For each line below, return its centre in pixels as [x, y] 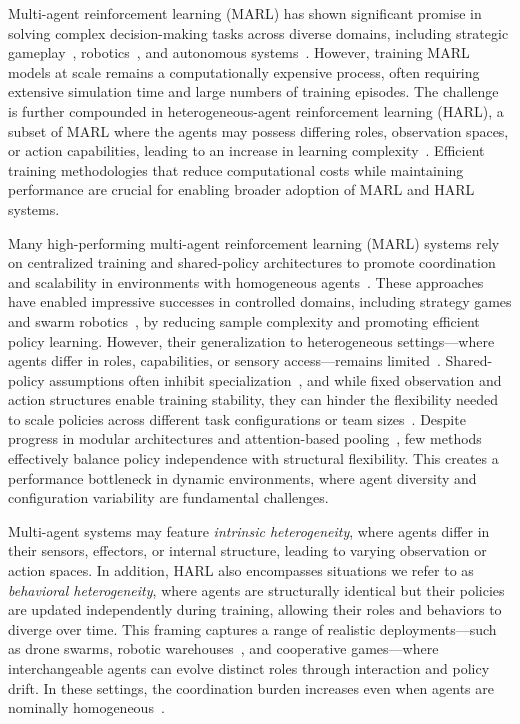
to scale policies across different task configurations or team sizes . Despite [237, 418]
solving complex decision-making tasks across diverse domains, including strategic [258, 32]
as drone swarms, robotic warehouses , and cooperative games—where [223, 648]
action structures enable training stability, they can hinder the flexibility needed [253, 399]
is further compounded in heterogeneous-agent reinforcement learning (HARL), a [256, 110]
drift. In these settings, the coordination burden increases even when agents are [251, 687]
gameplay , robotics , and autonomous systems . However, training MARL [239, 52]
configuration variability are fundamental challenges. [168, 497]
